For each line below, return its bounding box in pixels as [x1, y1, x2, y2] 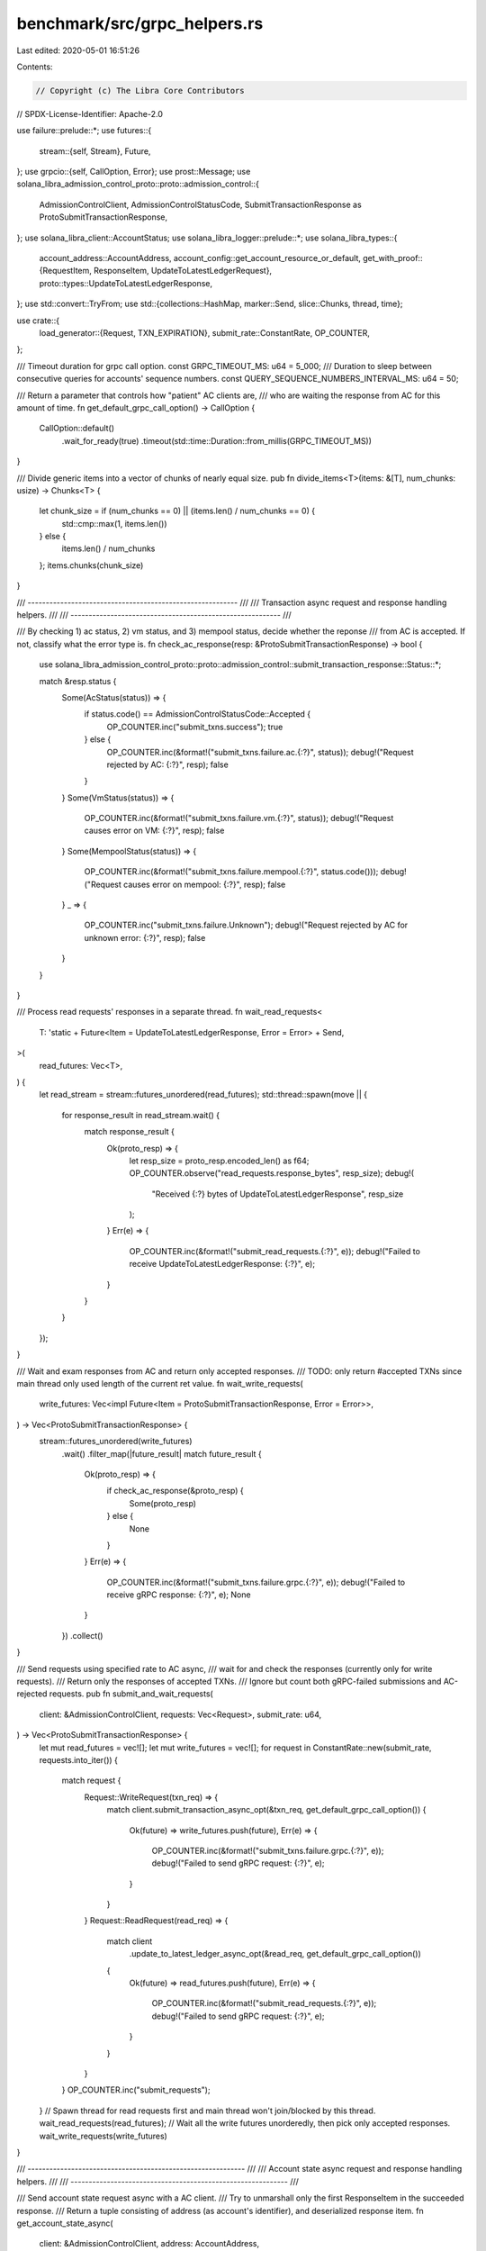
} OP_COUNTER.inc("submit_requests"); [61, 2084, 211, 2095]
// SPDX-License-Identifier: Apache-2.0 [16, 108, 164, 119]
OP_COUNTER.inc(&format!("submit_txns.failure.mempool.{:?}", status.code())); [84, 866, 379, 877]
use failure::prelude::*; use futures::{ [16, 125, 152, 136]
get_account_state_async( [16, 2218, 113, 2228]
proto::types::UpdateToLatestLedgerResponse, [39, 277, 213, 288]
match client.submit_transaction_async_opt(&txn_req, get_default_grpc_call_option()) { [106, 1804, 427, 1815]
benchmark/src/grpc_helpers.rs [16, 14, 264, 33]
